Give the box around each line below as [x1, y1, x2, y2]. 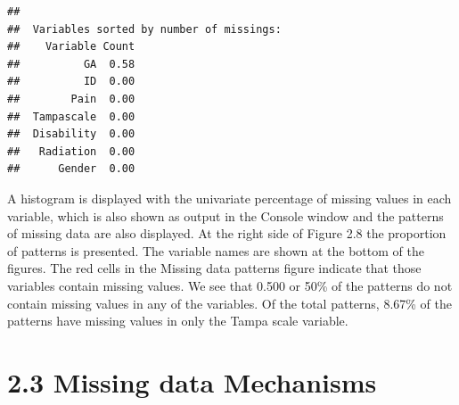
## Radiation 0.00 [7, 145, 135, 158]
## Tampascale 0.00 [7, 110, 135, 123]
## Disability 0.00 [7, 128, 135, 141]
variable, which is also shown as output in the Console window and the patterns [7, 206, 444, 225]
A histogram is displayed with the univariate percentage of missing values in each [7, 188, 452, 207]
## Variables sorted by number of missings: [7, 22, 282, 36]
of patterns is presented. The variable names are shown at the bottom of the [7, 241, 424, 260]
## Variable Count [7, 40, 135, 54]
